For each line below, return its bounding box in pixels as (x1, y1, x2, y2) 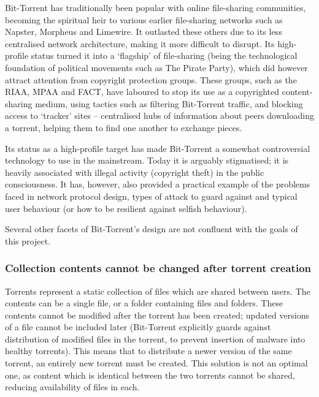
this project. (5, 234, 51, 247)
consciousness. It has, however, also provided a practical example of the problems (5, 178, 310, 191)
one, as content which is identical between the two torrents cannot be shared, (5, 368, 295, 381)
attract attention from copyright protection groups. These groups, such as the (5, 73, 297, 86)
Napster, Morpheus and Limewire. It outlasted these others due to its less (5, 25, 282, 38)
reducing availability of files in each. (5, 380, 140, 393)
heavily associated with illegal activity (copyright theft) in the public (5, 165, 264, 178)
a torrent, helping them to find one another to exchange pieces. (5, 121, 242, 134)
